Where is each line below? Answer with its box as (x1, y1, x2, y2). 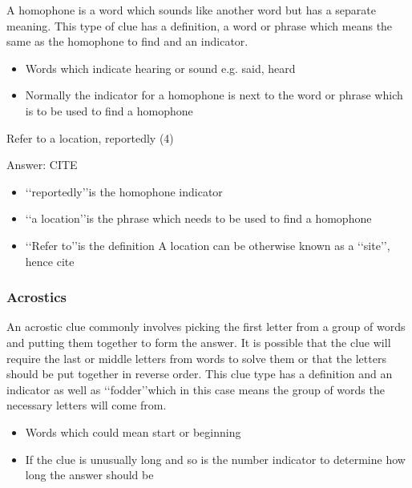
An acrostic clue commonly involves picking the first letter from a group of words (6, 318, 406, 335)
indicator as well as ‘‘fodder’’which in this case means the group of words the (6, 381, 385, 397)
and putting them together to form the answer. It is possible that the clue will (6, 333, 391, 350)
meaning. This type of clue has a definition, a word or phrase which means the (6, 17, 393, 34)
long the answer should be (25, 466, 154, 483)
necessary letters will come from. (6, 397, 167, 413)
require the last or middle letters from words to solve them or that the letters (6, 349, 386, 366)
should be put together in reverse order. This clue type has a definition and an (6, 365, 393, 382)
